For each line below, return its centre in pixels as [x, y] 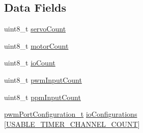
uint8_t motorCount [36, 45]
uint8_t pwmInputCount [43, 79]
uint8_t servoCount [35, 29]
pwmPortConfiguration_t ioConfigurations [71, 114]
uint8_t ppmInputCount [42, 97]
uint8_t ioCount [30, 63]
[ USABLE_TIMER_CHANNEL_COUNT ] [72, 124]
